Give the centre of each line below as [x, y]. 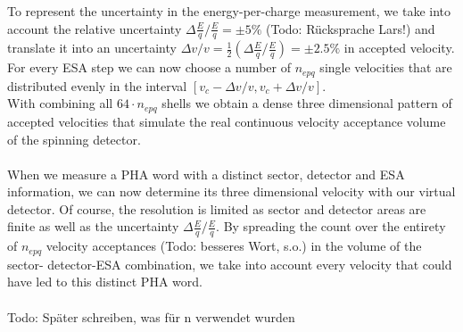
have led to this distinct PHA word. [105, 282]
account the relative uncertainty [95, 28]
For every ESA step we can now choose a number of [149, 67]
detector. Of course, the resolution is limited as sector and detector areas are [217, 208]
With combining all [60, 103]
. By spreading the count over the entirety [331, 226]
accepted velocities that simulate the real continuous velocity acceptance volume [227, 121]
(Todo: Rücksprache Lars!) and [351, 28]
